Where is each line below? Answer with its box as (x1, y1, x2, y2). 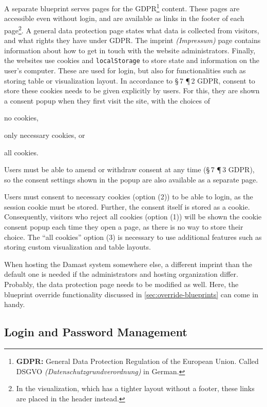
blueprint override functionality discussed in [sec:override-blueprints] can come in (4, 289, 258, 299)
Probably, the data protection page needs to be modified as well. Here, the (4, 279, 239, 290)
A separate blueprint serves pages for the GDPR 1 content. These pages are (4, 2, 240, 13)
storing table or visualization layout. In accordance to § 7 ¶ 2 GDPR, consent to (4, 75, 255, 86)
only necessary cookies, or (4, 129, 85, 140)
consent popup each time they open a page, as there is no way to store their (4, 221, 243, 232)
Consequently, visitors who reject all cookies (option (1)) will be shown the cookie (4, 211, 262, 222)
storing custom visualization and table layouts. (4, 241, 151, 252)
